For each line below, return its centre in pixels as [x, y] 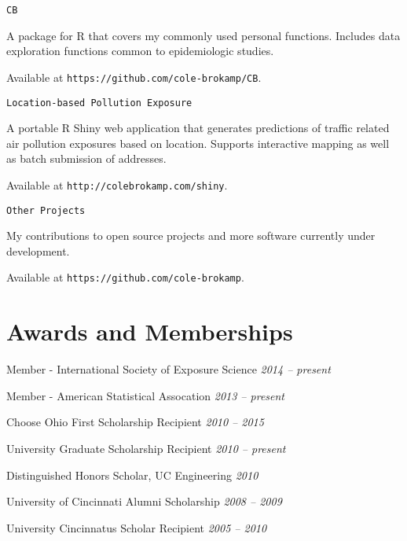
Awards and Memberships [150, 331]
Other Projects [46, 210]
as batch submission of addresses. [86, 158]
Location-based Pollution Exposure [99, 103]
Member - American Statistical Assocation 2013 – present [145, 395]
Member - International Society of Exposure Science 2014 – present [169, 369]
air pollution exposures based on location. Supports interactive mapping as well [198, 143]
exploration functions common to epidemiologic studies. [140, 51]
